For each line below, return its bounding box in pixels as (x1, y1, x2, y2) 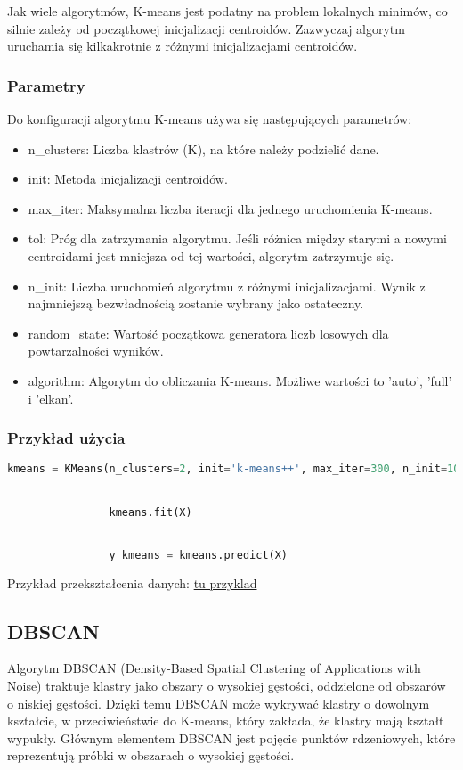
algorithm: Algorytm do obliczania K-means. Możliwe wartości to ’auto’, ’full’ (28, 371, 452, 389)
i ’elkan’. (28, 389, 74, 407)
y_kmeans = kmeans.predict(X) (109, 548, 288, 561)
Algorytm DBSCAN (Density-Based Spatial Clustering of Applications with (7, 659, 421, 677)
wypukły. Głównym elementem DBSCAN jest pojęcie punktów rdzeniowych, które (7, 728, 456, 747)
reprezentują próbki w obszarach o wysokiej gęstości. (7, 746, 295, 765)
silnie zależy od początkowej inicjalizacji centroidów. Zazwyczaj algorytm (7, 19, 405, 37)
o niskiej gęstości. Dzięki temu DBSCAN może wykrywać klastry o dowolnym (7, 693, 430, 712)
